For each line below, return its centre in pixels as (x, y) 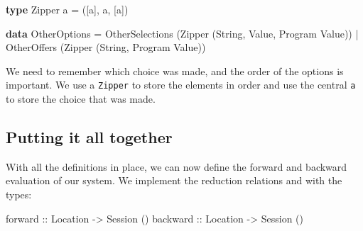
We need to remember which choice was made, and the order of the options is (175, 71)
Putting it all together (89, 137)
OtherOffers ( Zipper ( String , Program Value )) (106, 47)
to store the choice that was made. (81, 99)
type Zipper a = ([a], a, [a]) (67, 9)
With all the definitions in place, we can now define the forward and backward (177, 166)
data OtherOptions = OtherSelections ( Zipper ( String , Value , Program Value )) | (182, 33)
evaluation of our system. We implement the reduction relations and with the (174, 180)
